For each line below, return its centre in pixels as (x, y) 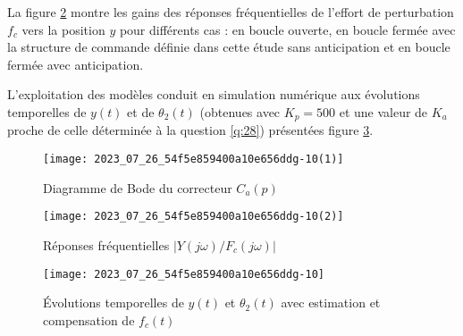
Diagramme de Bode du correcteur (138, 187)
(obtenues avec (240, 111)
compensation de (89, 319)
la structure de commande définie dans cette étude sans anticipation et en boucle (229, 47)
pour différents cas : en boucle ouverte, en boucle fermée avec (287, 29)
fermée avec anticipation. (76, 64)
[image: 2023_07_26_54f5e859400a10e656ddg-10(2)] (194, 217)
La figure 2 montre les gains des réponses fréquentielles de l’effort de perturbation (231, 12)
